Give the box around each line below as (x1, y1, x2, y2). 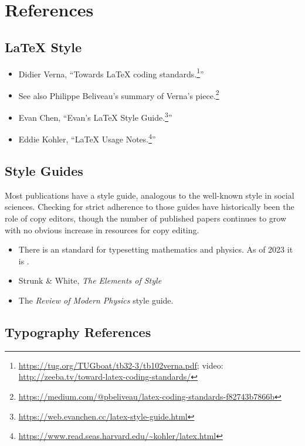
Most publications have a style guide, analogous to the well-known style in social (5, 189, 294, 201)
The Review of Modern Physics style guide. (18, 294, 174, 306)
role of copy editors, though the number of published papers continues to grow (5, 212, 287, 224)
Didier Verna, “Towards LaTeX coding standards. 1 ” (18, 66, 204, 80)
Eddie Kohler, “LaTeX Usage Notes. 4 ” (18, 131, 156, 145)
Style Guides (5, 161, 83, 179)
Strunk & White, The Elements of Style (18, 274, 162, 287)
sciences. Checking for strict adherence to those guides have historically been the (5, 200, 294, 213)
